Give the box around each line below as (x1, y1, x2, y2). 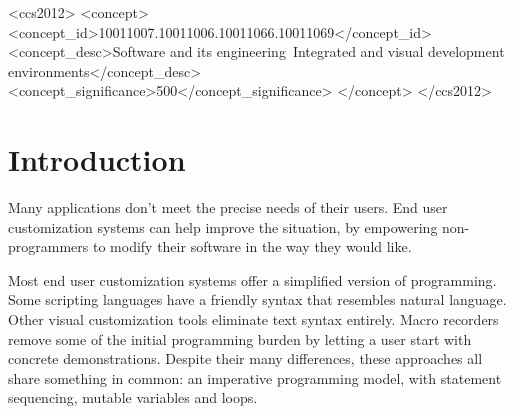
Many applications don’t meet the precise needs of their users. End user (8, 197, 448, 218)
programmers (8, 236, 89, 257)
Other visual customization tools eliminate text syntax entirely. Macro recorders (8, 309, 499, 330)
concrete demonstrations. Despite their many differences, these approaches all (8, 348, 483, 369)
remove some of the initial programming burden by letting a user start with (8, 328, 472, 349)
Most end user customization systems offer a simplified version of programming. (8, 269, 497, 290)
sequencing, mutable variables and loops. (8, 387, 258, 408)
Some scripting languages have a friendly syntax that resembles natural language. (8, 289, 507, 310)
